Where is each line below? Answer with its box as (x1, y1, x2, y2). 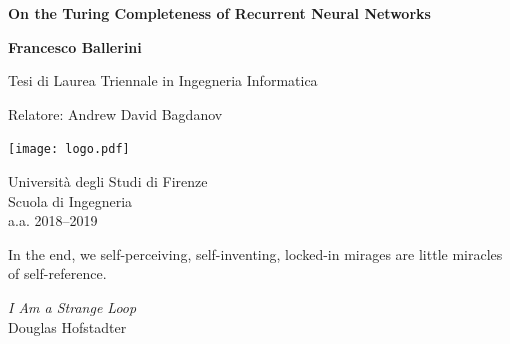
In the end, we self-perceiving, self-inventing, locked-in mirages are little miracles (8, 243, 503, 264)
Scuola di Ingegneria (8, 190, 133, 211)
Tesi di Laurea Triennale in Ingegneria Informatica (8, 70, 318, 91)
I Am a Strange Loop (8, 297, 137, 317)
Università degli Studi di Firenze (8, 171, 208, 192)
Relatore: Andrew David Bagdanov (8, 103, 223, 124)
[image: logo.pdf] (8, 142, 130, 157)
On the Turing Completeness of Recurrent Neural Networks (8, 3, 431, 23)
